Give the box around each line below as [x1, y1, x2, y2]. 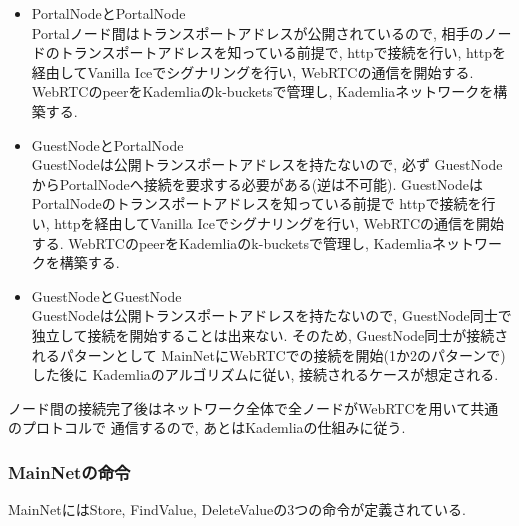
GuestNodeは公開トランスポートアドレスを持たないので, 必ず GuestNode [31, 154, 503, 175]
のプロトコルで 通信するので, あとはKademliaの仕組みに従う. [8, 417, 406, 438]
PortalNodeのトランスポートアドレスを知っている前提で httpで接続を [31, 193, 482, 214]
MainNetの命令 [8, 459, 131, 484]
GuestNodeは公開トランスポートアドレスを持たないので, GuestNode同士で [31, 305, 512, 326]
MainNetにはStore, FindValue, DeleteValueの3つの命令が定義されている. [8, 499, 466, 520]
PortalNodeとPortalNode [31, 3, 186, 23]
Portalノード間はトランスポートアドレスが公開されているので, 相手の [31, 22, 484, 43]
